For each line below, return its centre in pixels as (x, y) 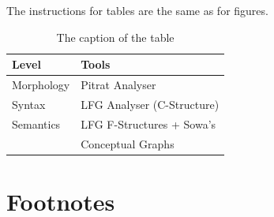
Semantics (36, 123)
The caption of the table (115, 37)
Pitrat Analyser (118, 85)
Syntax (29, 104)
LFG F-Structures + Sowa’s (148, 123)
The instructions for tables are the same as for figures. (137, 10)
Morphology (41, 85)
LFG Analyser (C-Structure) (150, 104)
